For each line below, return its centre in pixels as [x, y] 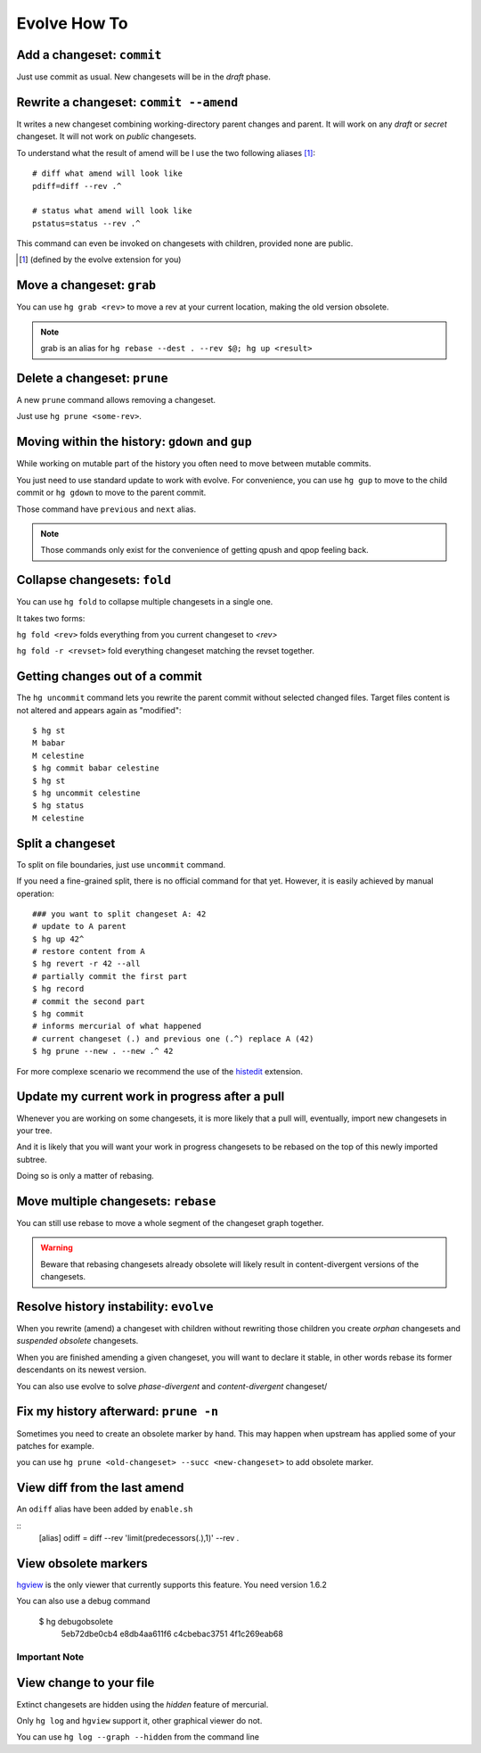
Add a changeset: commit [89, 55]
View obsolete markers [82, 1564]
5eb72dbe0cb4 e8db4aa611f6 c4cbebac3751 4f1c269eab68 [172, 1634]
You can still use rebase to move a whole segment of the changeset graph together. [170, 1222]
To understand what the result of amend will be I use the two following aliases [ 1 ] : [166, 152]
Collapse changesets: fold [94, 580]
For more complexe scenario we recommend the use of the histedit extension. [159, 1071]
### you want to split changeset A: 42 [119, 914]
